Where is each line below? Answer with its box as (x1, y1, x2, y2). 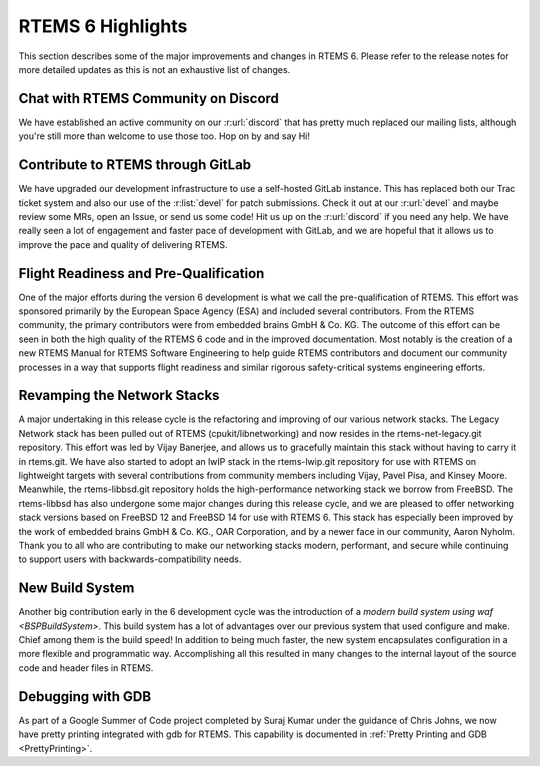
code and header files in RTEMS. (18, 661, 154, 674)
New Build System (18, 580, 135, 597)
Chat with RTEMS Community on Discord (18, 90, 280, 107)
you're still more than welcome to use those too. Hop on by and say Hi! (18, 130, 310, 142)
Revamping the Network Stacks (18, 387, 220, 404)
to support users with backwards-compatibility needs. (18, 553, 242, 565)
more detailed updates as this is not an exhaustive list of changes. (18, 63, 291, 75)
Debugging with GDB (18, 688, 152, 705)
